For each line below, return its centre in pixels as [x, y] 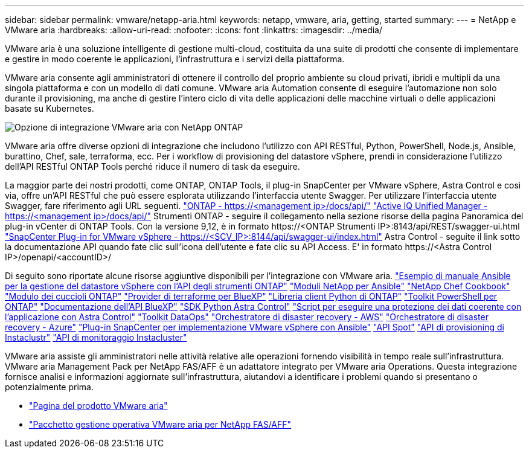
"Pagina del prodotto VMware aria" [98, 406]
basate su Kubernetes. [50, 108]
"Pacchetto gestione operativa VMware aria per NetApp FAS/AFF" [160, 424]
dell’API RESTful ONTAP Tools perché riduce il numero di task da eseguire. [152, 166]
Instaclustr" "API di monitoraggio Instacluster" [96, 337]
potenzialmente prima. [49, 387]
